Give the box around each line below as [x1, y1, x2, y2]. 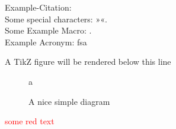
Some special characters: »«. [5, 12, 107, 25]
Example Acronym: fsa [5, 35, 87, 48]
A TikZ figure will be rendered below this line [5, 55, 171, 68]
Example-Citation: [5, 1, 72, 13]
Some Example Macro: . [5, 24, 92, 37]
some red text [5, 115, 55, 127]
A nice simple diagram [28, 95, 110, 107]
